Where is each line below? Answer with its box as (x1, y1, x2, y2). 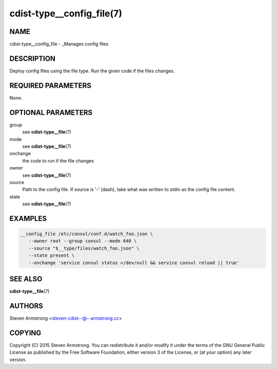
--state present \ (28, 252, 75, 259)
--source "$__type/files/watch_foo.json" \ (28, 245, 140, 251)
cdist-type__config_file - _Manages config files (9, 41, 109, 47)
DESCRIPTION (9, 54, 56, 63)
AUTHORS (9, 301, 44, 310)
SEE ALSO (9, 275, 43, 284)
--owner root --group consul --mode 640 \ (28, 238, 137, 244)
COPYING (9, 328, 42, 337)
